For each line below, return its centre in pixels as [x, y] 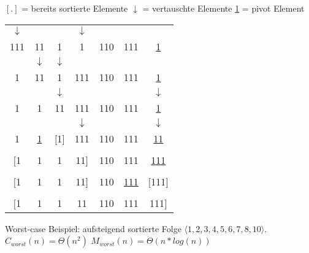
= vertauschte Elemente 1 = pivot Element [223, 8]
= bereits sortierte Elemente [75, 8]
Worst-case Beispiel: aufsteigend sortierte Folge [93, 228]
